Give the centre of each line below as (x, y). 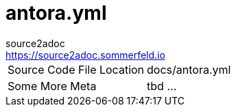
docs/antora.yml (189, 69)
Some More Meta (52, 86)
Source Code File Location (76, 69)
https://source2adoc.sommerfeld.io (85, 55)
